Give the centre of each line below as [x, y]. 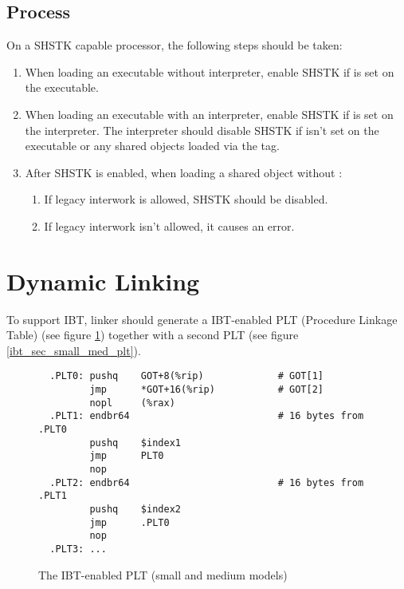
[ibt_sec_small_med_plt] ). [74, 350]
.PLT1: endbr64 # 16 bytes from [207, 416]
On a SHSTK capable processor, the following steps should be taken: [175, 45]
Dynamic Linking [103, 281]
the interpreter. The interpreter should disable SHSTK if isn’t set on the [202, 130]
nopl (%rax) [132, 403]
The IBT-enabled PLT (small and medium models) [163, 574]
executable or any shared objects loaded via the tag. [152, 146]
